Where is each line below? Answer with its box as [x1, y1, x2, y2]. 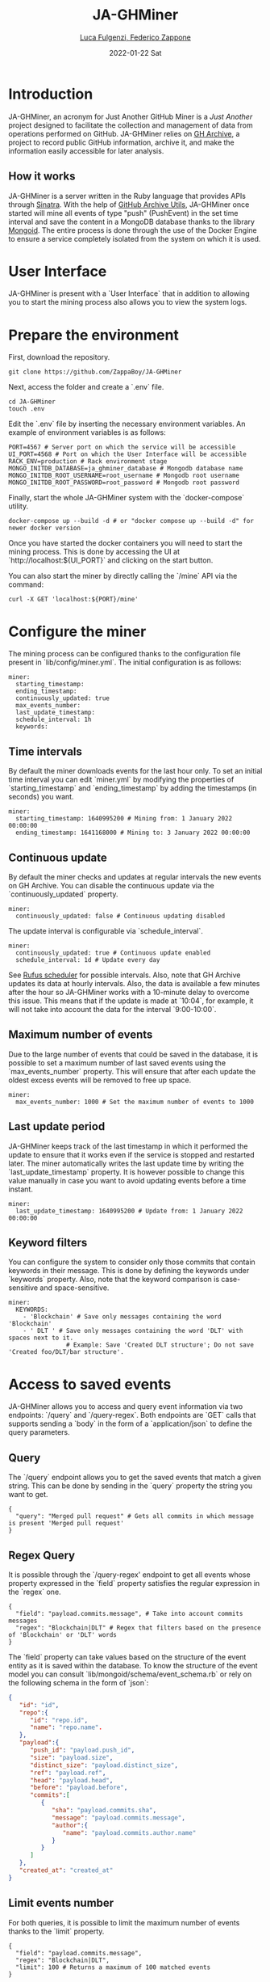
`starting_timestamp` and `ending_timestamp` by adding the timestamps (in [8, 783, 257, 793]
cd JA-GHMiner [8, 398, 56, 406]
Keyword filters [8, 1235, 88, 1250]
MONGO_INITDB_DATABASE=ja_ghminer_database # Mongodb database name [8, 465, 243, 473]
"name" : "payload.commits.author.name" [62, 1828, 197, 1837]
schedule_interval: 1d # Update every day [15, 955, 160, 964]
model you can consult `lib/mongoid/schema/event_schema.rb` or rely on [8, 1669, 252, 1679]
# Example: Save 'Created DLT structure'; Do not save [65, 1341, 254, 1349]
